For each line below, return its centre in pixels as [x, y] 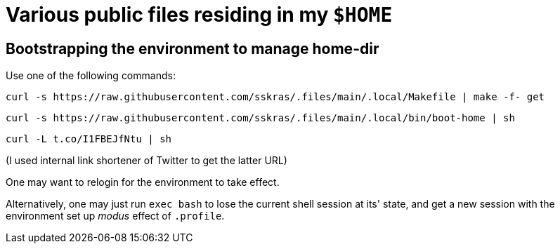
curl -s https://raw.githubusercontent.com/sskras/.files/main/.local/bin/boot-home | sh [260, 118]
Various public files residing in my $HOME [199, 15]
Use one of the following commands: [91, 76]
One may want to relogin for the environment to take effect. [143, 182]
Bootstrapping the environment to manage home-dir [193, 48]
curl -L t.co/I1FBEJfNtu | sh [89, 139]
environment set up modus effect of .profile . [115, 216]
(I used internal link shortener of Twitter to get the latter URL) [146, 161]
